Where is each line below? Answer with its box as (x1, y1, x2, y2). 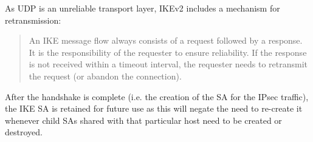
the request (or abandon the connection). (29, 69, 182, 82)
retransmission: (5, 13, 61, 26)
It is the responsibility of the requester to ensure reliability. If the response (29, 46, 307, 58)
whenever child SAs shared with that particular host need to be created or (5, 113, 282, 126)
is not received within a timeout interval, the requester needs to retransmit (29, 58, 308, 70)
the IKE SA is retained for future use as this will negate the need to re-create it (5, 102, 303, 115)
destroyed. (5, 126, 43, 138)
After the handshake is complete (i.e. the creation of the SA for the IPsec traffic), (5, 90, 309, 103)
